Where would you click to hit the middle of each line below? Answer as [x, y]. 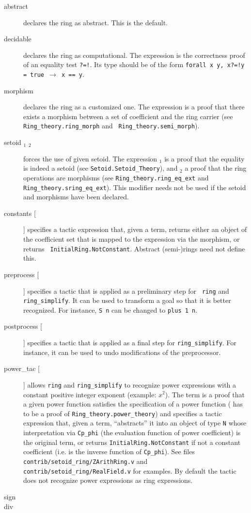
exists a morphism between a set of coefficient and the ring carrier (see [128, 116]
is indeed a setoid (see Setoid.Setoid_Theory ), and [101, 168]
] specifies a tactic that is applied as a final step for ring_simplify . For [130, 343]
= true [34, 75]
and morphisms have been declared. [76, 197]
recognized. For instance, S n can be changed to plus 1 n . [110, 310]
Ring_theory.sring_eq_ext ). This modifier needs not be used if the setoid [135, 187]
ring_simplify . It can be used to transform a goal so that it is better [127, 300]
